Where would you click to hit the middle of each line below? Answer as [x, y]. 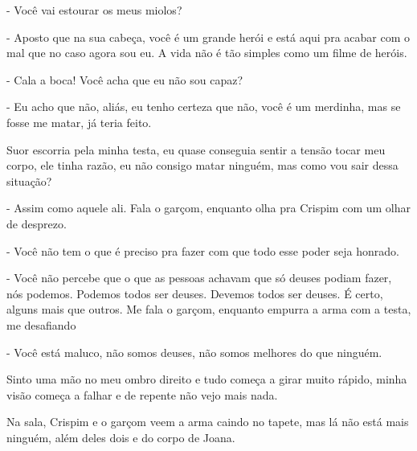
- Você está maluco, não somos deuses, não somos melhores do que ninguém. [194, 352]
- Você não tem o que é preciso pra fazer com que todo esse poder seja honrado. [203, 250]
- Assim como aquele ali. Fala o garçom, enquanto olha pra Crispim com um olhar [208, 208]
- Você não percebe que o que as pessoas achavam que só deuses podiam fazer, [199, 278]
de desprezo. [37, 223]
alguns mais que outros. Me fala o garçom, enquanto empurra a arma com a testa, [209, 309]
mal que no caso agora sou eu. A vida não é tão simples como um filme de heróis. [207, 53]
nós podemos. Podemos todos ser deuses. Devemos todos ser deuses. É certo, [195, 293]
